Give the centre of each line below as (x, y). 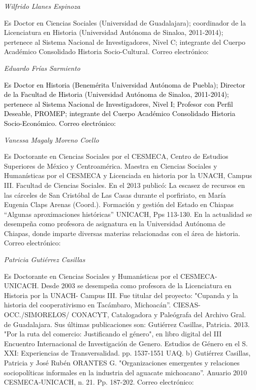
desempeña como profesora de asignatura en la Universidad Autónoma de (115, 224)
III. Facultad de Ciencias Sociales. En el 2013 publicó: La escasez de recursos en (125, 185)
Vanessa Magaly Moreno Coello (51, 139)
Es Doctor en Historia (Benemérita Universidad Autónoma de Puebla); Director (125, 84)
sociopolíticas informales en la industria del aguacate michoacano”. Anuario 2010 (126, 372)
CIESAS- (187, 305)
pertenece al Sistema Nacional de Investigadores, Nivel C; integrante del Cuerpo (125, 42)
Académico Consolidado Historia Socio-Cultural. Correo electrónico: (106, 51)
